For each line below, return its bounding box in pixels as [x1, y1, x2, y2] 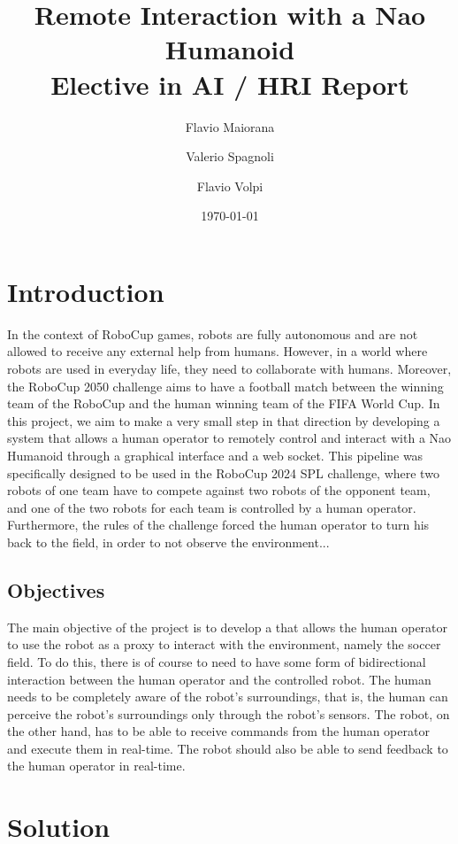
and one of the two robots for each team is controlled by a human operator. [7, 498, 416, 516]
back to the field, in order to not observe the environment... [7, 532, 330, 551]
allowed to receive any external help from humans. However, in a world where [7, 342, 428, 360]
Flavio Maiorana [185, 117, 275, 136]
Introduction [7, 273, 164, 309]
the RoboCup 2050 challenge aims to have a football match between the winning [7, 376, 444, 395]
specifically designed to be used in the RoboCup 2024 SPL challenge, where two [7, 463, 439, 482]
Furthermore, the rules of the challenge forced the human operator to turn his [7, 515, 430, 534]
